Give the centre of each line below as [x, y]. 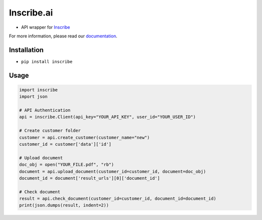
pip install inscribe [47, 61]
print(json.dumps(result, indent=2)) [64, 205]
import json [33, 97]
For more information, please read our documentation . [63, 36]
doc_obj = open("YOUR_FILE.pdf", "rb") [66, 165]
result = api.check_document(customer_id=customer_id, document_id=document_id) [118, 199]
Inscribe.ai [31, 13]
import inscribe [39, 90]
